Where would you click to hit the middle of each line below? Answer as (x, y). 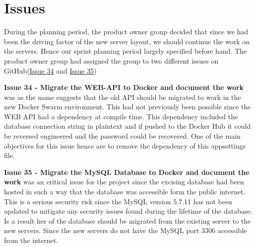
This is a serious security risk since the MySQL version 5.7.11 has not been (118, 201)
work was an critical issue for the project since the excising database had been (124, 182)
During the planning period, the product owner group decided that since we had (126, 32)
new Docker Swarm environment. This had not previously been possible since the (128, 107)
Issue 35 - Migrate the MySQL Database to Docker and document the (127, 172)
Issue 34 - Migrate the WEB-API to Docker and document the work (124, 87)
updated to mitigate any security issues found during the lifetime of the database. (128, 211)
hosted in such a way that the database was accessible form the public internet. (125, 192)
